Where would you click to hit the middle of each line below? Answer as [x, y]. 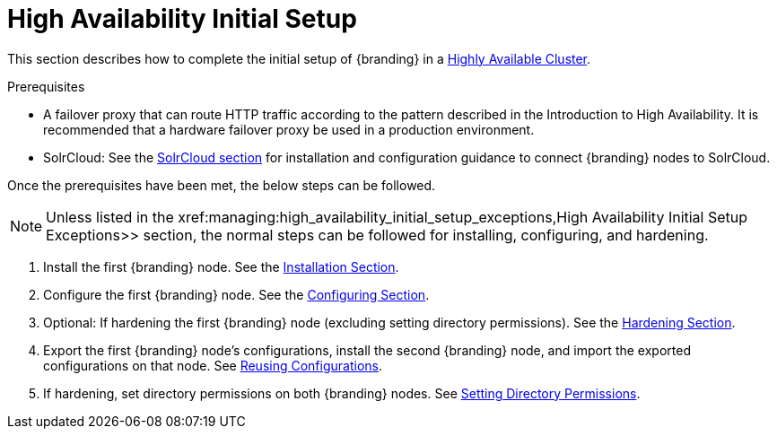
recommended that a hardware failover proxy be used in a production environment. [289, 129]
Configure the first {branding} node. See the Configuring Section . [236, 294]
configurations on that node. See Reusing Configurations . [213, 365]
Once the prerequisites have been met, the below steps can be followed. [222, 185]
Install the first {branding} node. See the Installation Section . [221, 266]
